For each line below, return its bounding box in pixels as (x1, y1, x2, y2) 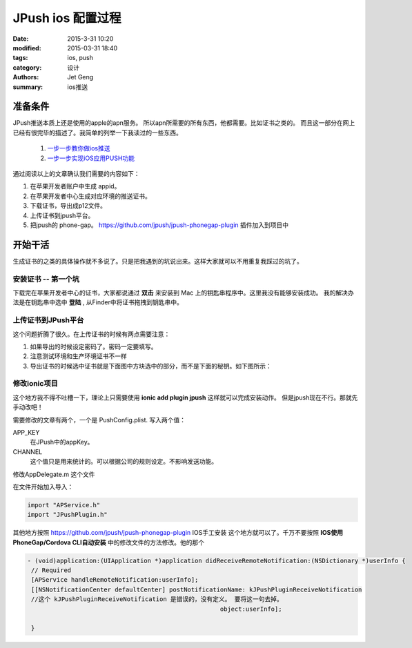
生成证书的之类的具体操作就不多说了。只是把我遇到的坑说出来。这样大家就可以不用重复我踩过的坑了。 (12, 257, 303, 265)
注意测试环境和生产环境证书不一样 (30, 352, 127, 360)
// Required (31, 567, 72, 574)
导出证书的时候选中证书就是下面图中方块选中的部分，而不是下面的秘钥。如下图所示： (30, 362, 272, 370)
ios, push (67, 54, 93, 62)
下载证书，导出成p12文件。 (30, 202, 107, 210)
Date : (12, 35, 29, 43)
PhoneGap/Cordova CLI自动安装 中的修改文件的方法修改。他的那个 (12, 538, 205, 547)
